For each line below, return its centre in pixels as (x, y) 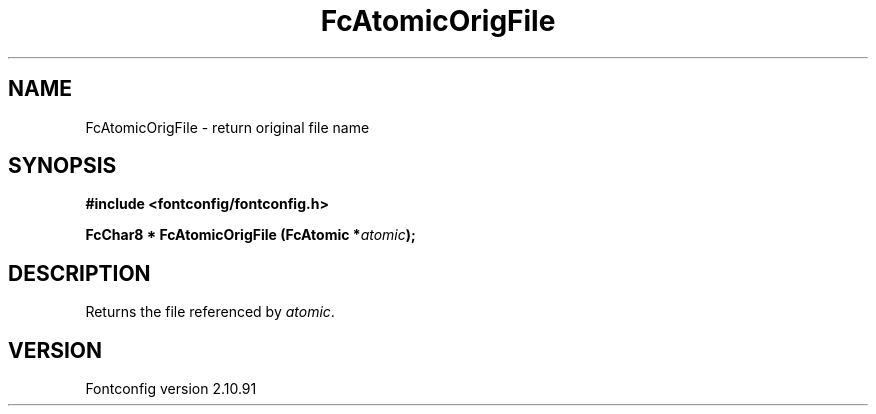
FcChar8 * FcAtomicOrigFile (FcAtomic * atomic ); (250, 235)
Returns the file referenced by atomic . (210, 312)
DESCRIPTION (79, 273)
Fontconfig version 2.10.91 (171, 389)
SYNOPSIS (62, 166)
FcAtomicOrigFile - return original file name (227, 127)
